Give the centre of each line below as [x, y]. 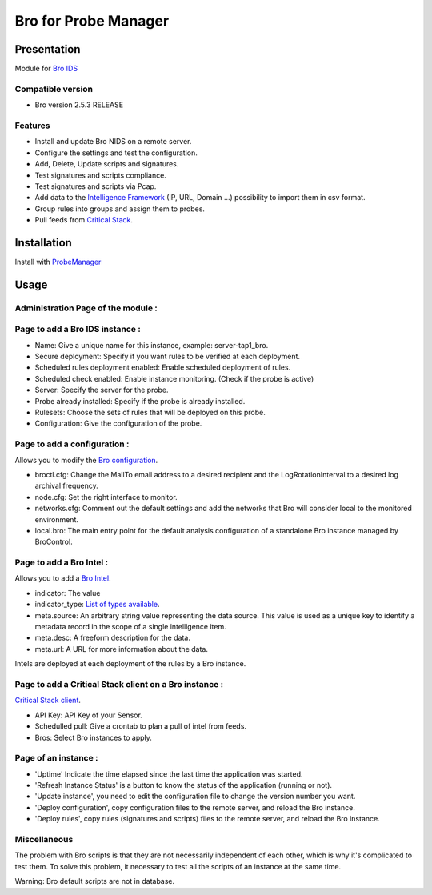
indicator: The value [68, 593]
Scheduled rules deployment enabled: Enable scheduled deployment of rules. [163, 367]
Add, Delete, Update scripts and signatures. [107, 164]
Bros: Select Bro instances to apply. [93, 737]
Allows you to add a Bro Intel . [63, 578]
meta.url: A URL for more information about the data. [121, 649]
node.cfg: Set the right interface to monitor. [106, 497]
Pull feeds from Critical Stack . [84, 220]
